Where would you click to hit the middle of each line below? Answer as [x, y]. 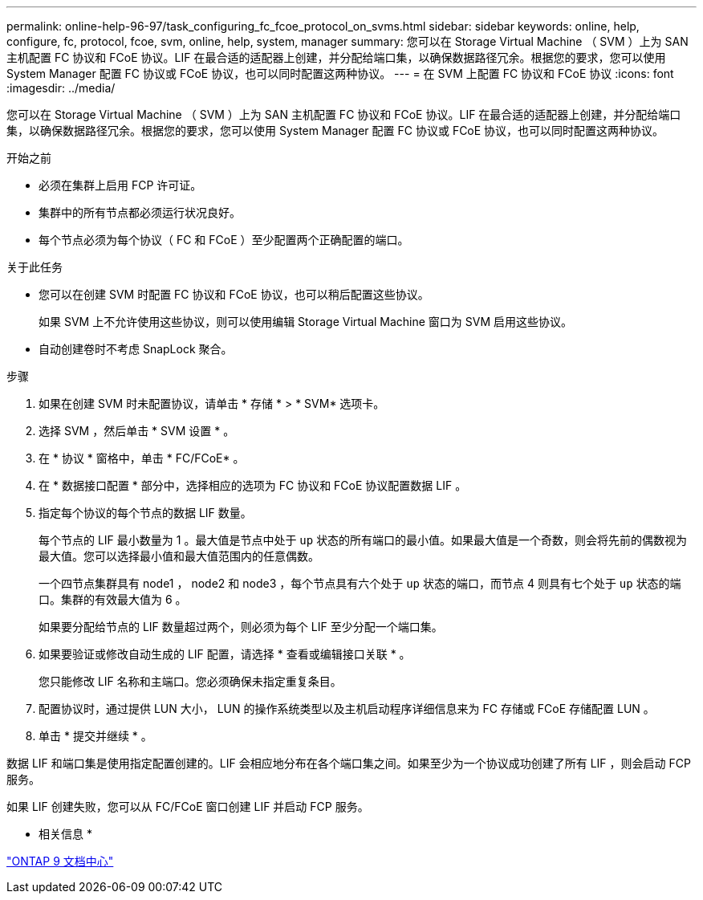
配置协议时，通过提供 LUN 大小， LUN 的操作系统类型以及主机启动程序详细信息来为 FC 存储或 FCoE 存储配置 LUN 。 [347, 709]
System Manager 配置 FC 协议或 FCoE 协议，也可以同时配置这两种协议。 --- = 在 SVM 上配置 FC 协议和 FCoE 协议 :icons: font [340, 73]
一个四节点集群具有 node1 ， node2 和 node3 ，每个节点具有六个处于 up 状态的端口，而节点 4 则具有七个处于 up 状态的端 [360, 583]
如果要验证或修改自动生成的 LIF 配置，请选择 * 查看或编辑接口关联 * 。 [225, 654]
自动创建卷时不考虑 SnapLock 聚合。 [136, 349]
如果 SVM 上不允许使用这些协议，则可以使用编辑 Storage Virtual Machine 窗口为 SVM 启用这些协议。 [306, 322]
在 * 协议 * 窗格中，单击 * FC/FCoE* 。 [142, 458]
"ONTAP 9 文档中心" [60, 861]
